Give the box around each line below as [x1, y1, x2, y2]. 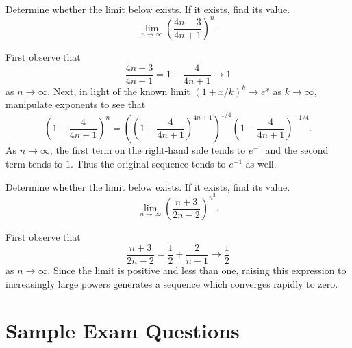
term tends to [5, 157, 63, 171]
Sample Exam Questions [5, 317, 240, 345]
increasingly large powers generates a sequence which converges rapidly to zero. [5, 276, 338, 291]
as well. [245, 157, 277, 171]
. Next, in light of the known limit [47, 83, 190, 98]
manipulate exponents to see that [5, 97, 146, 111]
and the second [265, 143, 329, 157]
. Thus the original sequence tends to [71, 157, 226, 171]
